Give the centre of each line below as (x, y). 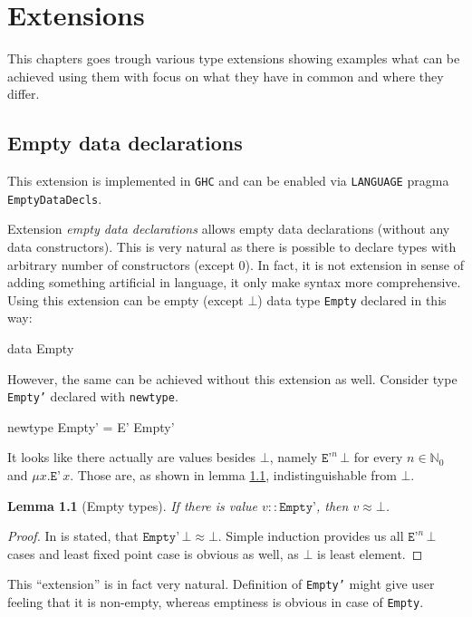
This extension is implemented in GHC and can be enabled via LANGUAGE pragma (228, 181)
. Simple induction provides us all (311, 536)
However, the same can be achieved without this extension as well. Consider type (232, 378)
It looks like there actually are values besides (132, 457)
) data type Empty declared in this (352, 299)
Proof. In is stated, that (73, 536)
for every (378, 457)
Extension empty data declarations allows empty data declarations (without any (229, 229)
